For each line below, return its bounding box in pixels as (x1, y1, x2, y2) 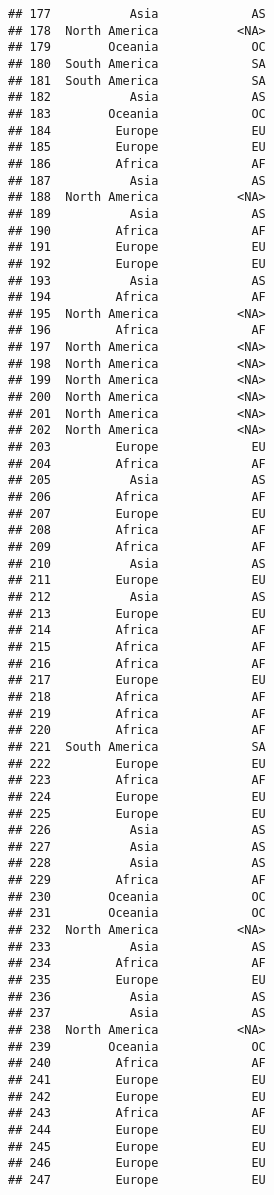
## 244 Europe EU (8, 1122, 266, 1137)
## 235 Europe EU (8, 973, 266, 988)
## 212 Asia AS (8, 589, 266, 604)
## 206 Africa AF (8, 490, 266, 505)
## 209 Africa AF (8, 540, 266, 554)
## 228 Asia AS (8, 856, 266, 871)
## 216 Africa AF (8, 656, 266, 671)
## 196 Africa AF (8, 323, 266, 338)
